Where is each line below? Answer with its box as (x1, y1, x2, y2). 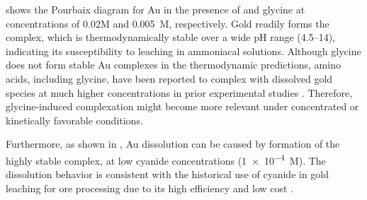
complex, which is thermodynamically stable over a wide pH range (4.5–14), (6, 30, 335, 45)
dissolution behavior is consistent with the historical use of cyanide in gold (6, 167, 329, 182)
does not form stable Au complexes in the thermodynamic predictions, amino (6, 57, 341, 72)
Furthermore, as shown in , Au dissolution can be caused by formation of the (6, 136, 340, 151)
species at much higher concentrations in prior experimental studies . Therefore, (6, 85, 353, 100)
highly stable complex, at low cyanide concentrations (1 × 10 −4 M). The (6, 151, 326, 167)
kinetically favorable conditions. (6, 112, 143, 127)
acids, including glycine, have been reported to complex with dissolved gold (6, 71, 333, 86)
